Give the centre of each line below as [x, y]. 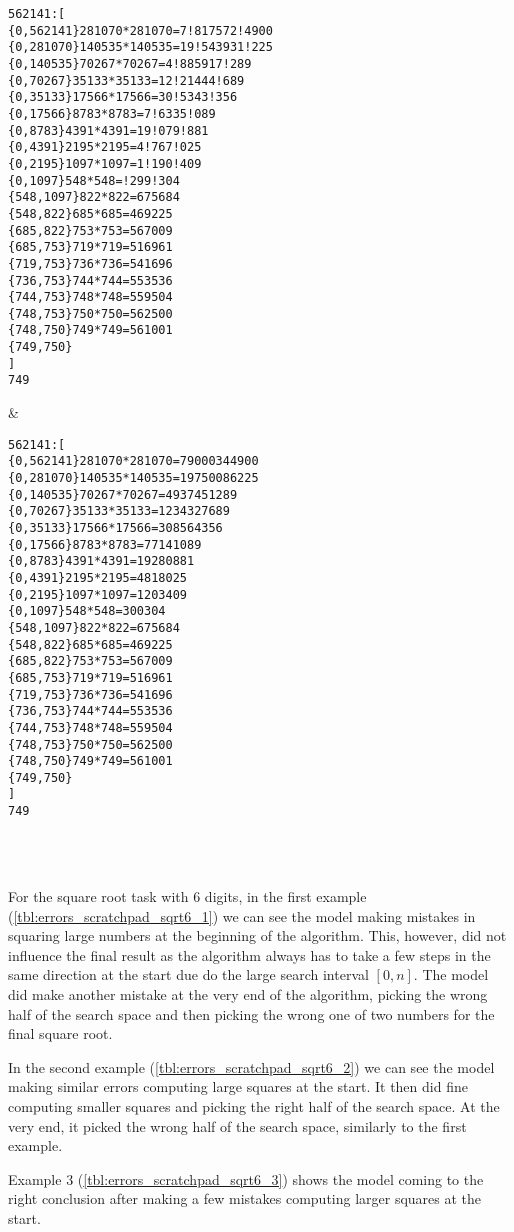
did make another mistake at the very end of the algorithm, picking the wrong [248, 993]
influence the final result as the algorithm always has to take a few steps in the [249, 954]
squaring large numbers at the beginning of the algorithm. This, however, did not [257, 935]
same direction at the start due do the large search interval [188, 974]
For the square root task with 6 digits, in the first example [187, 895]
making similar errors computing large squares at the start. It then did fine [238, 1086]
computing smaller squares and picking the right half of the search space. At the [254, 1105]
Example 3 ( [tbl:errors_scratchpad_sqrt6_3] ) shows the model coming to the [246, 1178]
